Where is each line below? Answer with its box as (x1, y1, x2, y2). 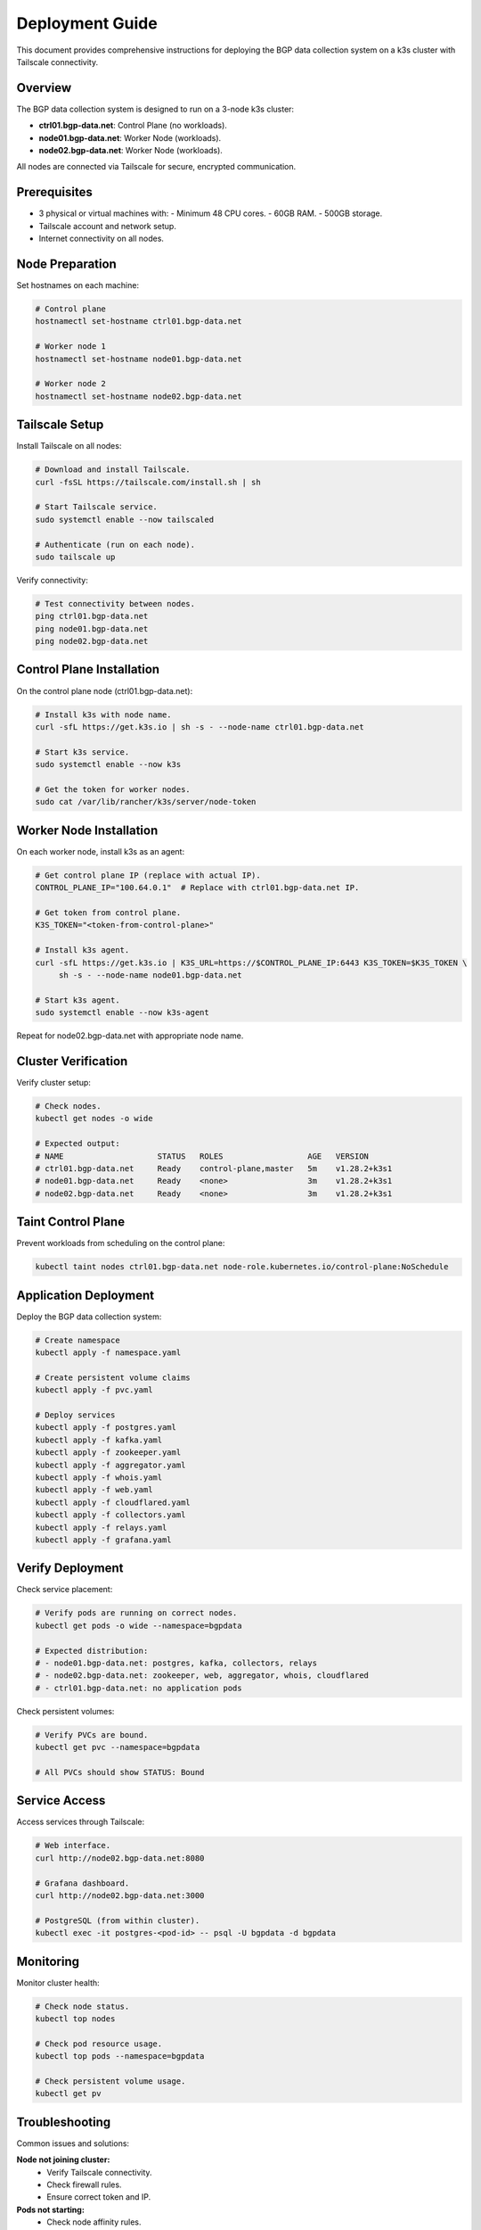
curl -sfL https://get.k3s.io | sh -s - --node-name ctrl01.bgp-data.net (35, 722, 364, 731)
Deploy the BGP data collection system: (16, 1311, 162, 1322)
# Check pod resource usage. (35, 2038, 163, 2049)
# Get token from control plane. (35, 907, 182, 918)
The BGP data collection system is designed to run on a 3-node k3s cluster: (16, 103, 294, 114)
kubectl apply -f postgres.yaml (35, 1423, 177, 1433)
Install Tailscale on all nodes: (16, 441, 122, 451)
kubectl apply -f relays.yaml (35, 1522, 167, 1532)
